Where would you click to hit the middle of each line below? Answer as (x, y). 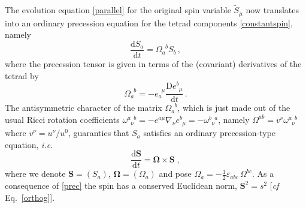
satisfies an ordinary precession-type (210, 133)
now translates (272, 10)
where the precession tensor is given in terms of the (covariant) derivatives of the (153, 63)
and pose (175, 174)
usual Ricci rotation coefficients (62, 119)
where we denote (35, 174)
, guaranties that (99, 133)
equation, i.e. (29, 144)
